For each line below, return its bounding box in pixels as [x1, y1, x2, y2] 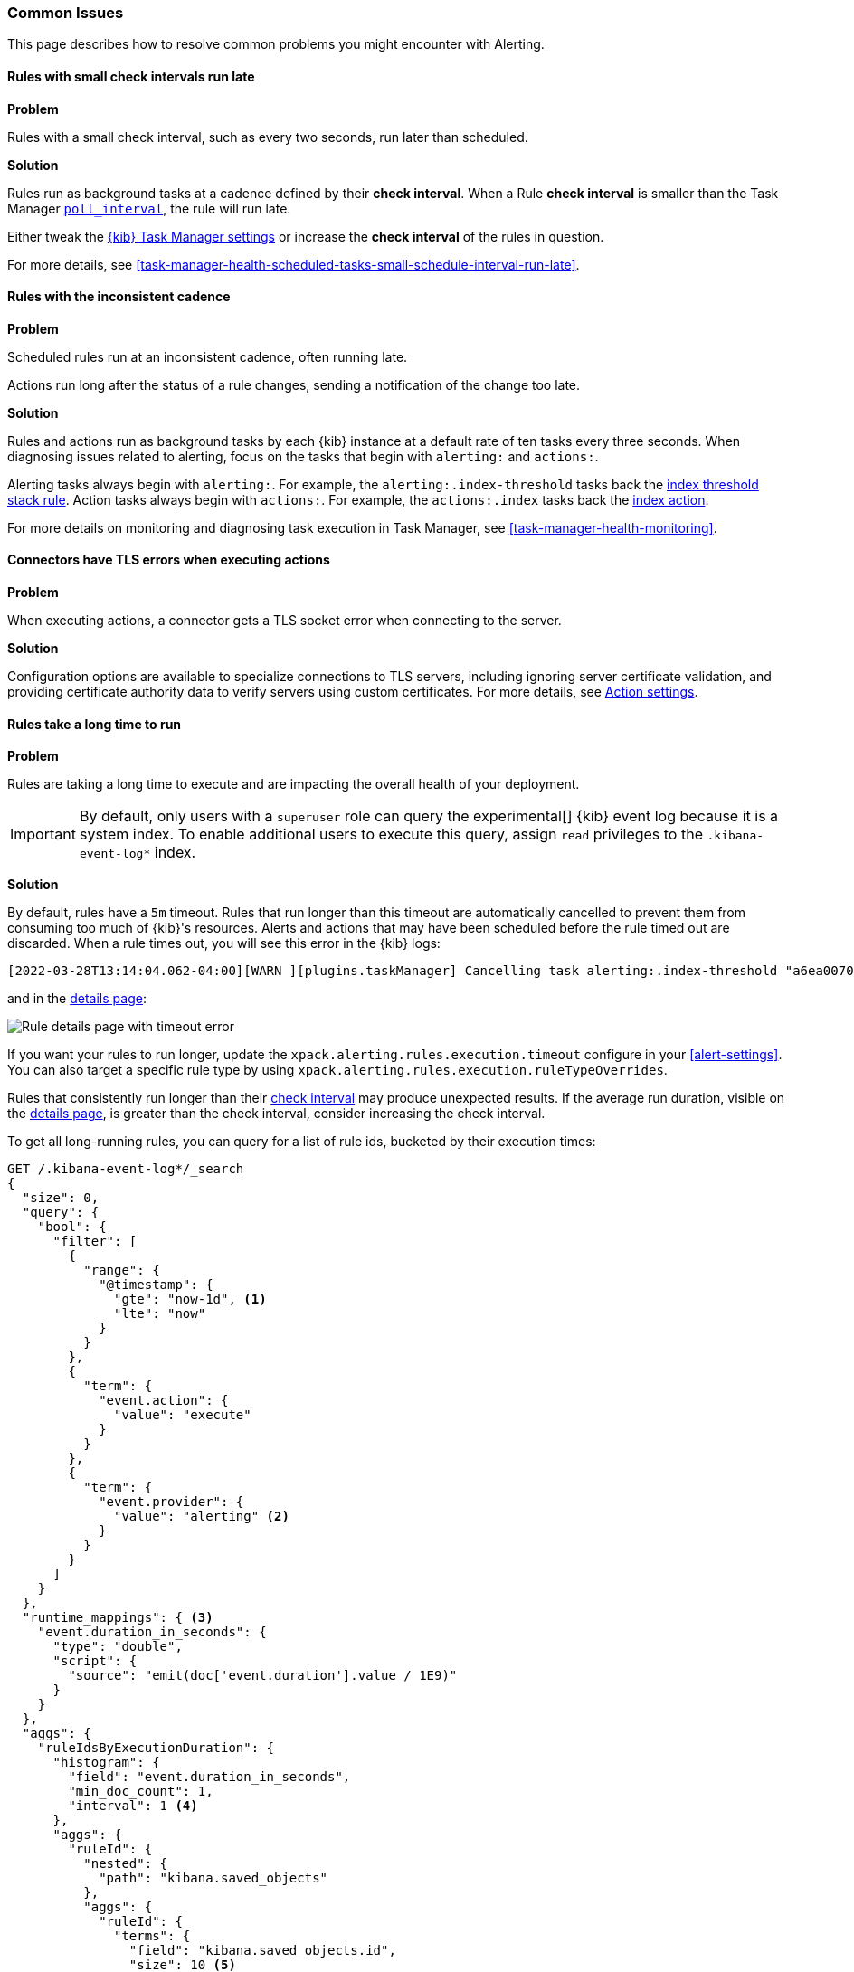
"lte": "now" [114, 1306, 206, 1322]
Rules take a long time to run [7, 716, 182, 732]
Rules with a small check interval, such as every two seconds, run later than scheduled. [7, 128, 528, 145]
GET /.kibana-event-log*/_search [7, 1161, 244, 1177]
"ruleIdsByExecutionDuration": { [37, 1740, 275, 1756]
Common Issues [7, 4, 124, 22]
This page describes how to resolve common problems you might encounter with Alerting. [7, 36, 545, 52]
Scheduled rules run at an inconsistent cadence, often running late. [7, 348, 408, 365]
